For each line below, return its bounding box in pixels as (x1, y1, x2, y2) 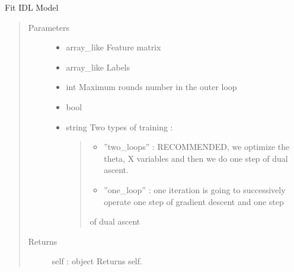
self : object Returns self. (52, 255, 142, 267)
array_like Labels (66, 60, 130, 73)
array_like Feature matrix (66, 41, 161, 53)
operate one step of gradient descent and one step (104, 195, 284, 207)
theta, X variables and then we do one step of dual (104, 152, 288, 164)
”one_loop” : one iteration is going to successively (104, 183, 286, 196)
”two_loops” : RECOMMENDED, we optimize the (104, 140, 290, 153)
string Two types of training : (66, 120, 173, 133)
